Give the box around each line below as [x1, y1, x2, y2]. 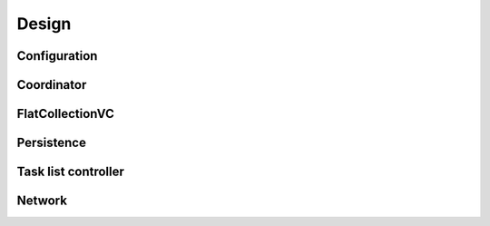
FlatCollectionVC [16, 106, 115, 122]
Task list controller [16, 164, 124, 180]
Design [16, 14, 72, 34]
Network [16, 193, 68, 209]
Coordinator [16, 77, 87, 93]
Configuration [16, 48, 98, 64]
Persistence [16, 135, 86, 151]
